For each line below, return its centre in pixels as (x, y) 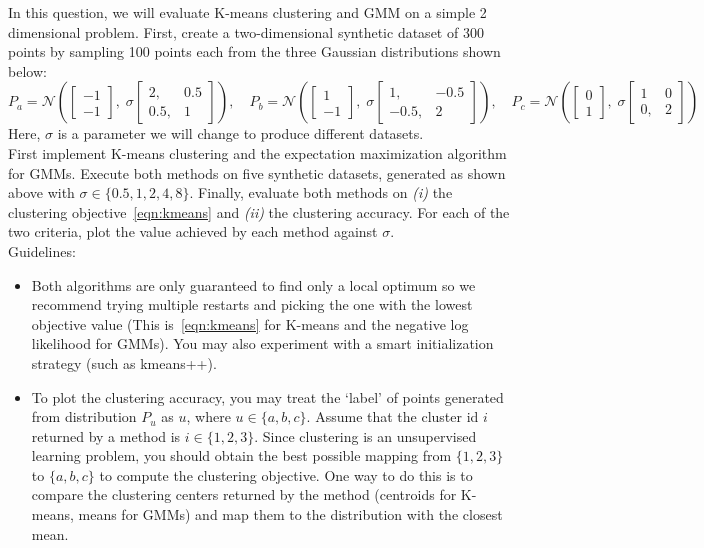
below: (27, 70)
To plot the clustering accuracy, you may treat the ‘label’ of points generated (267, 396)
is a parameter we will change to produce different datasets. (240, 133)
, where (208, 416)
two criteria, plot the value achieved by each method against (193, 231)
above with (41, 192)
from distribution (84, 416)
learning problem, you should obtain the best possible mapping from (241, 455)
